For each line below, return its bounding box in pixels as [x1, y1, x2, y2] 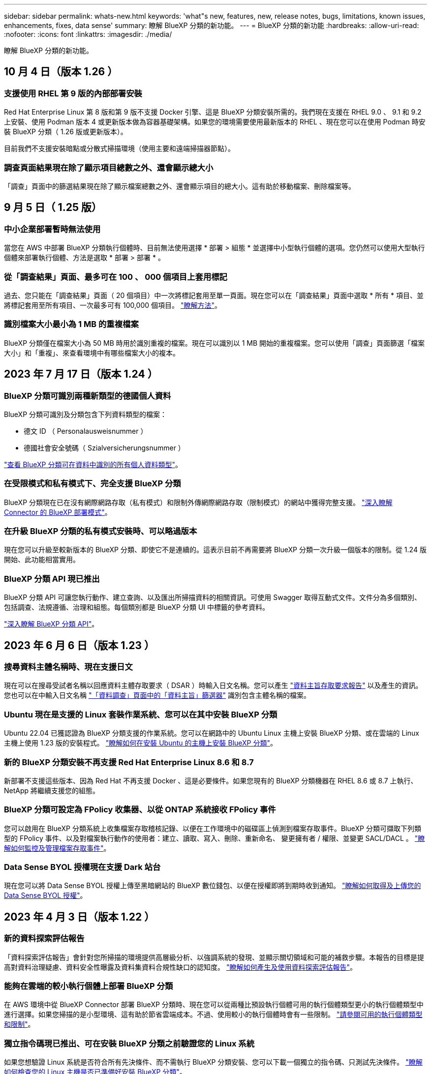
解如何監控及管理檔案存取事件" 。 [4, 843, 111, 852]
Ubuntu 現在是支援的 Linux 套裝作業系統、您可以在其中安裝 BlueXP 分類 [4, 709, 277, 719]
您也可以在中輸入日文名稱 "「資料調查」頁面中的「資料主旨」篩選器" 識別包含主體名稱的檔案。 [4, 691, 310, 700]
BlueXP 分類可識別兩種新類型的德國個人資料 [4, 390, 171, 401]
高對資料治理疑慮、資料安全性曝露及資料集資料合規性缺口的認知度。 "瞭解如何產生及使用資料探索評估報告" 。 [4, 962, 357, 971]
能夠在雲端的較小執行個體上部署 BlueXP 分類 [4, 981, 173, 991]
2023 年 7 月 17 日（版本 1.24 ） [4, 368, 158, 381]
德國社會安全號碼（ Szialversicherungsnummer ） [24, 443, 185, 452]
